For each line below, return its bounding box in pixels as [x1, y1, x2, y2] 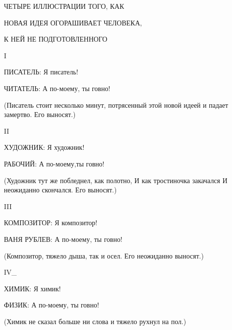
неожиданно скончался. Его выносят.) [4, 185, 117, 195]
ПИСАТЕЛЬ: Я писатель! [4, 67, 78, 77]
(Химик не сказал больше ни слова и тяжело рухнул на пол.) [4, 316, 186, 326]
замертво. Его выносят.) [4, 109, 76, 119]
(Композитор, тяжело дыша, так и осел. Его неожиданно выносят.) [4, 250, 204, 260]
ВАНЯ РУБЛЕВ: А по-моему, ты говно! [4, 234, 122, 244]
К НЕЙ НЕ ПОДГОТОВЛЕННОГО [4, 34, 108, 44]
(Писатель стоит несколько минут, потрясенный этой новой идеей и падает [4, 99, 229, 110]
